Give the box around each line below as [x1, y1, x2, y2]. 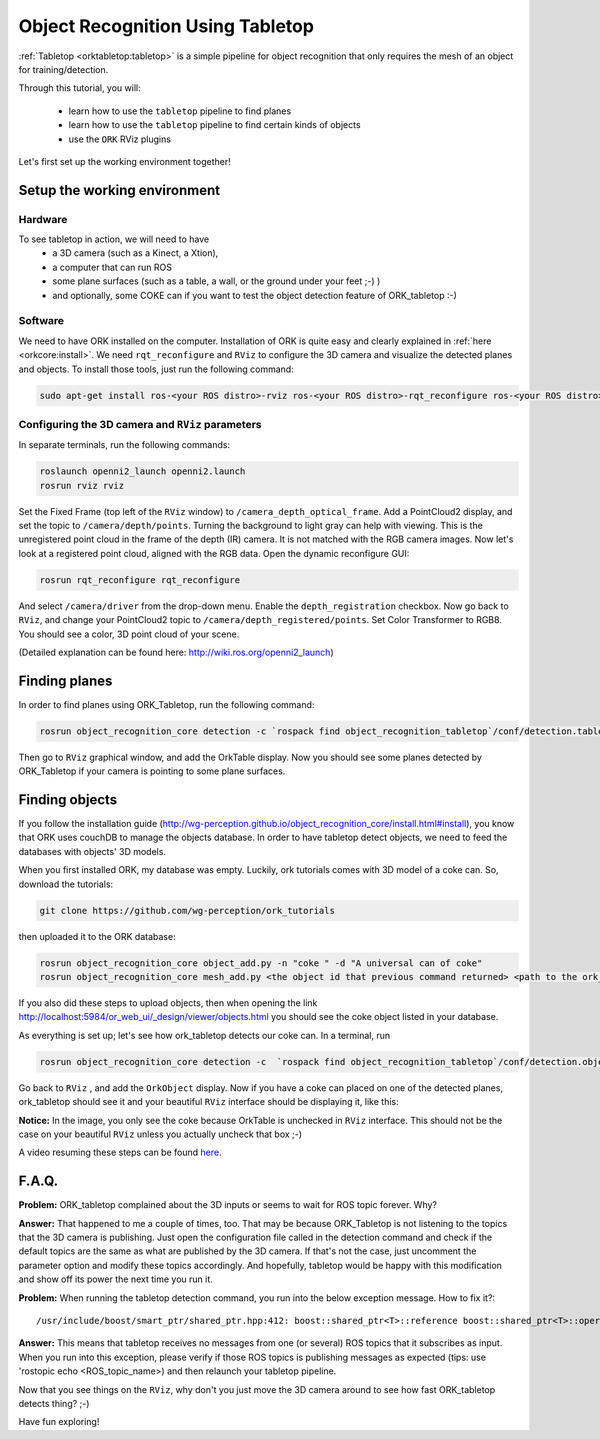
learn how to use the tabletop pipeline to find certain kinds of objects [68, 119, 361, 131]
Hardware [18, 212, 68, 226]
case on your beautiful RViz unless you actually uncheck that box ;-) [18, 1128, 303, 1140]
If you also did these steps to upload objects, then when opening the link [18, 996, 318, 1009]
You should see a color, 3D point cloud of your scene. [18, 628, 240, 640]
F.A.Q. [18, 1173, 59, 1190]
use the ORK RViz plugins [68, 133, 172, 145]
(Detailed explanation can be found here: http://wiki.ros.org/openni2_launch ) [18, 646, 334, 658]
